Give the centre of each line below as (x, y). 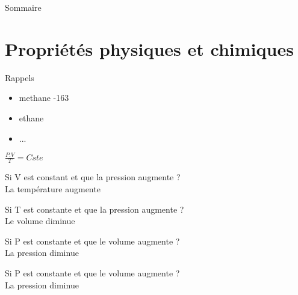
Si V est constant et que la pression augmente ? (93, 177)
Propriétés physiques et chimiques (149, 48)
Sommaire (23, 7)
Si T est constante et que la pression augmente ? (95, 209)
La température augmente (53, 189)
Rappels (20, 77)
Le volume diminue (40, 221)
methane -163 (44, 98)
